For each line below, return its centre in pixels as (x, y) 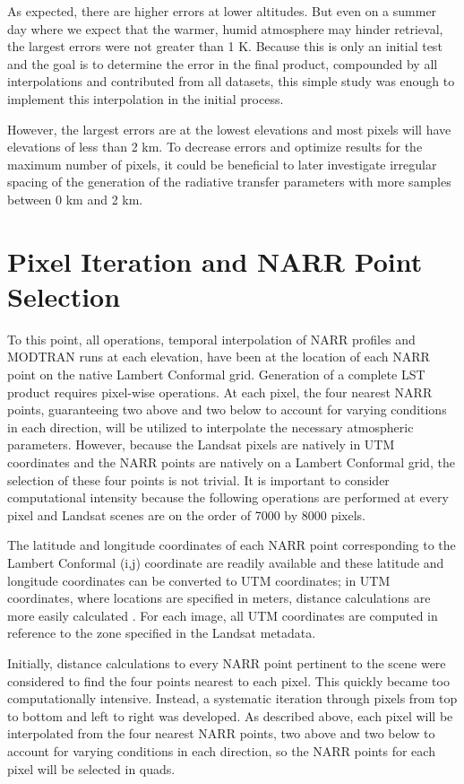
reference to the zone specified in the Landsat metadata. (162, 633)
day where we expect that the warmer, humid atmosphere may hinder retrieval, (225, 28)
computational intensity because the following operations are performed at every (228, 497)
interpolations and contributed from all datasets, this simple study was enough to (231, 81)
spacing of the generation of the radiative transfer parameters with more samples (229, 182)
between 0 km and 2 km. (75, 199)
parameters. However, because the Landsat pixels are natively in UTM (201, 444)
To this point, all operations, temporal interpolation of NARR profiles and (211, 339)
